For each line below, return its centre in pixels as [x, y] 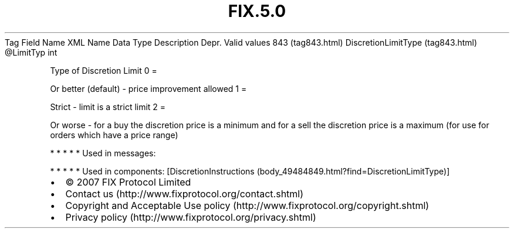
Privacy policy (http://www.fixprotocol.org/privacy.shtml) [191, 217]
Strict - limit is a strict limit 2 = [108, 107]
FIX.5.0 [257, 11]
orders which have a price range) [114, 135]
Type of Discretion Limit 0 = [104, 70]
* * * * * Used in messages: [103, 153]
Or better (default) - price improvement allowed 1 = [148, 88]
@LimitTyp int [31, 52]
